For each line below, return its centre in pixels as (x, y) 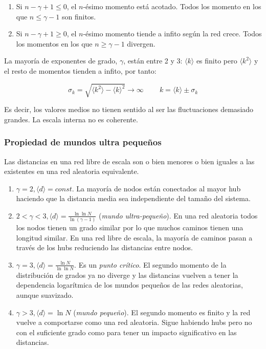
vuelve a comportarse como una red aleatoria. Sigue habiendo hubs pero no (134, 322)
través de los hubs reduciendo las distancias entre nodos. (104, 247)
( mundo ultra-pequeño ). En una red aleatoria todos (178, 215)
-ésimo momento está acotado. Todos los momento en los (172, 6)
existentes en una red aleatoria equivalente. (72, 171)
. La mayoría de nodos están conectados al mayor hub (156, 188)
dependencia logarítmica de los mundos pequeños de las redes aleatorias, (129, 285)
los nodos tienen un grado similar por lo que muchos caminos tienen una (130, 227)
